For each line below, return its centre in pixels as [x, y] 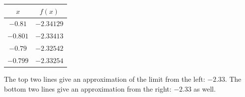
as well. [205, 88]
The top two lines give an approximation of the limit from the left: [105, 79]
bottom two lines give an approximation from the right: [88, 88]
